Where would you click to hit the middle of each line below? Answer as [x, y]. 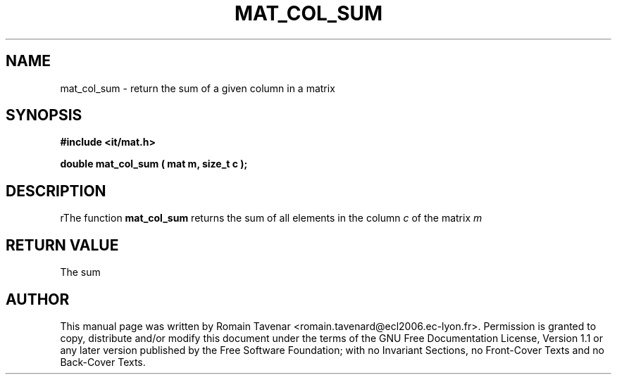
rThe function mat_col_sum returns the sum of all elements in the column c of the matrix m [271, 218]
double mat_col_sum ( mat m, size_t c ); [154, 164]
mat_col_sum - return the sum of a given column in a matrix [198, 88]
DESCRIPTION [56, 191]
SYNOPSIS [44, 115]
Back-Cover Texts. [103, 362]
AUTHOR [38, 299]
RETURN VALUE [62, 245]
